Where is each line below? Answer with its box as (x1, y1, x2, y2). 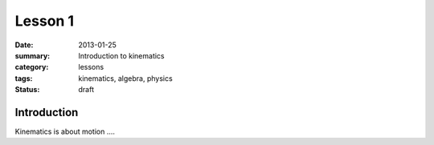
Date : (14, 40, 34, 50)
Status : (14, 85, 40, 95)
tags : (14, 73, 33, 83)
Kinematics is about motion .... (14, 127, 116, 136)
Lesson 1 (14, 12, 75, 30)
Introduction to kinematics (78, 50, 165, 60)
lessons (78, 62, 104, 72)
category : (14, 62, 49, 72)
